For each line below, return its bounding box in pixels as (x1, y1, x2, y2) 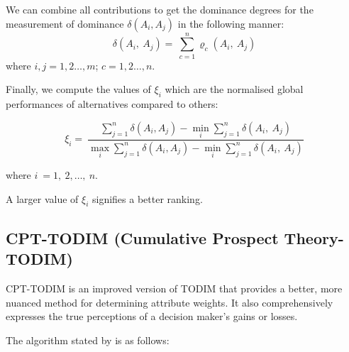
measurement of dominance (6, 16, 124, 31)
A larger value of (6, 191, 79, 206)
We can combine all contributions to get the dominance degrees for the (6, 2, 314, 16)
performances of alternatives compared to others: (6, 97, 218, 111)
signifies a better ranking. (92, 191, 203, 206)
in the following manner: (177, 16, 284, 31)
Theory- (284, 226, 344, 248)
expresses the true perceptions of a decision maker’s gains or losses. (6, 309, 298, 324)
